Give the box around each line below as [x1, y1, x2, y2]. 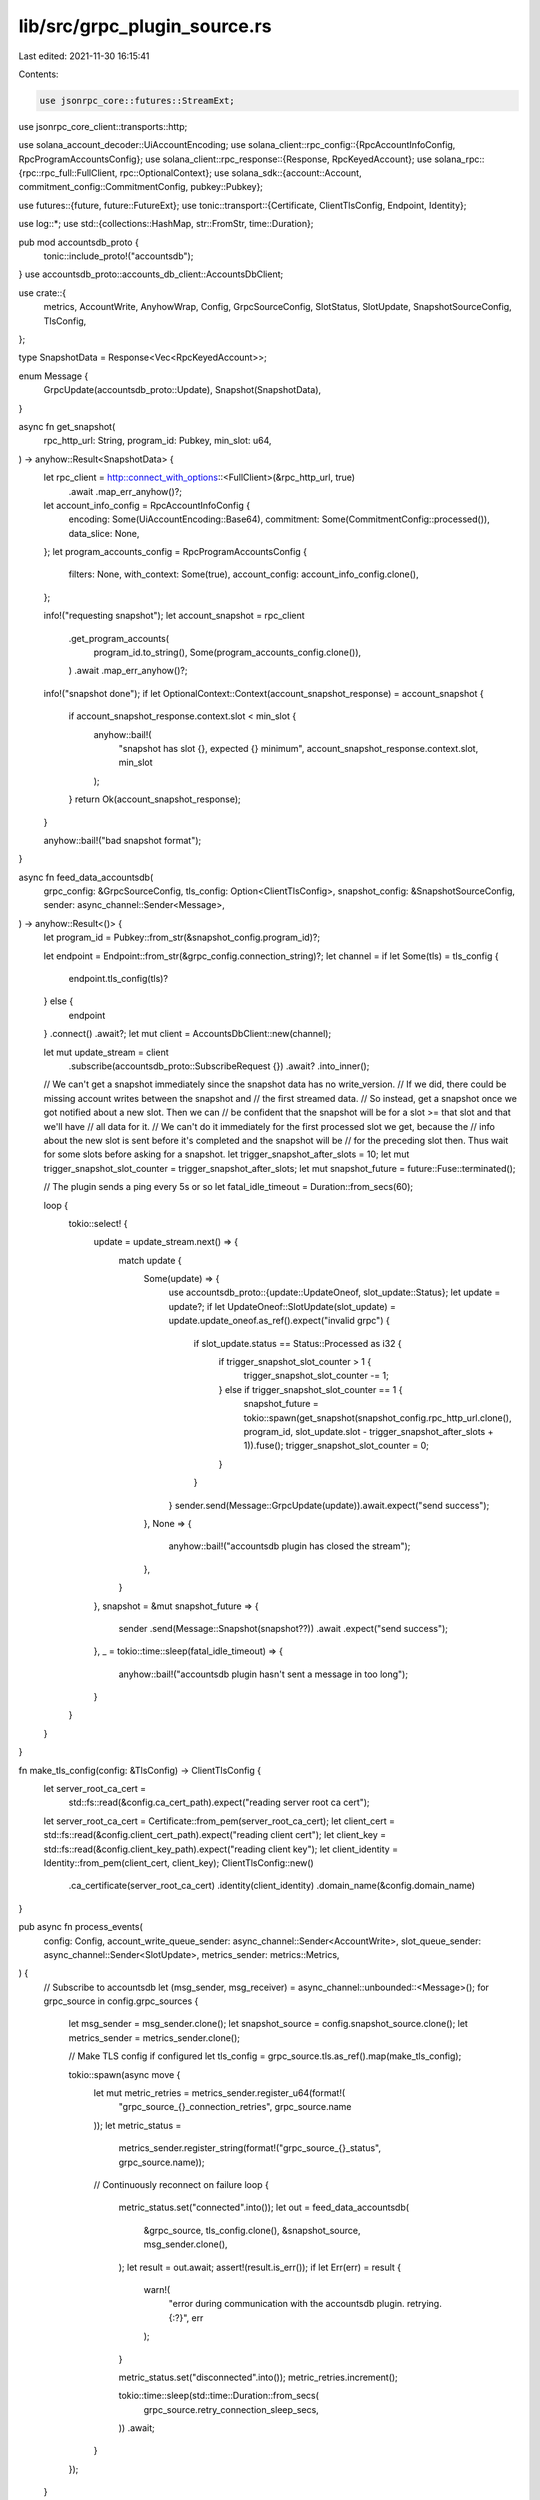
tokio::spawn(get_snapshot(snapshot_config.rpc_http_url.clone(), [243, 1411, 512, 1424]
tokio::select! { [68, 1217, 128, 1229]
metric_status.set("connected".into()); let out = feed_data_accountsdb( [118, 2201, 410, 2214]
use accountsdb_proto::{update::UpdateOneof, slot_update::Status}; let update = [168, 1286, 501, 1299]
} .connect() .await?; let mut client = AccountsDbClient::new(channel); [43, 1028, 332, 1040]
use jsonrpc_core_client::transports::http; [18, 120, 188, 132]
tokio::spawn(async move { [68, 2068, 181, 2080]
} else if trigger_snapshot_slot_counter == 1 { [218, 1383, 403, 1395]
